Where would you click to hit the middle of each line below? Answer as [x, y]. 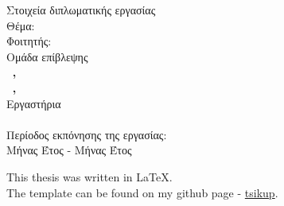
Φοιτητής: [29, 41]
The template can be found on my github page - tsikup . [142, 192]
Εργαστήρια [34, 103]
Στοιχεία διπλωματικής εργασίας [81, 10]
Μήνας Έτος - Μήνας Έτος [69, 150]
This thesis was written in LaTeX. [89, 176]
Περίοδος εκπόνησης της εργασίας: [87, 134]
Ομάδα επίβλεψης [47, 56]
